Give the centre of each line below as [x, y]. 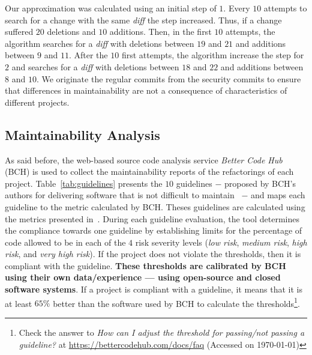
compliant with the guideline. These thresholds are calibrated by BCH [145, 265]
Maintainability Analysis [82, 134]
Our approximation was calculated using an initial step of [111, 8]
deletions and [71, 32]
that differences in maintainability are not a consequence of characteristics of [146, 90]
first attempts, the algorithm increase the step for [213, 55]
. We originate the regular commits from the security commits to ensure [169, 78]
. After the [88, 55]
